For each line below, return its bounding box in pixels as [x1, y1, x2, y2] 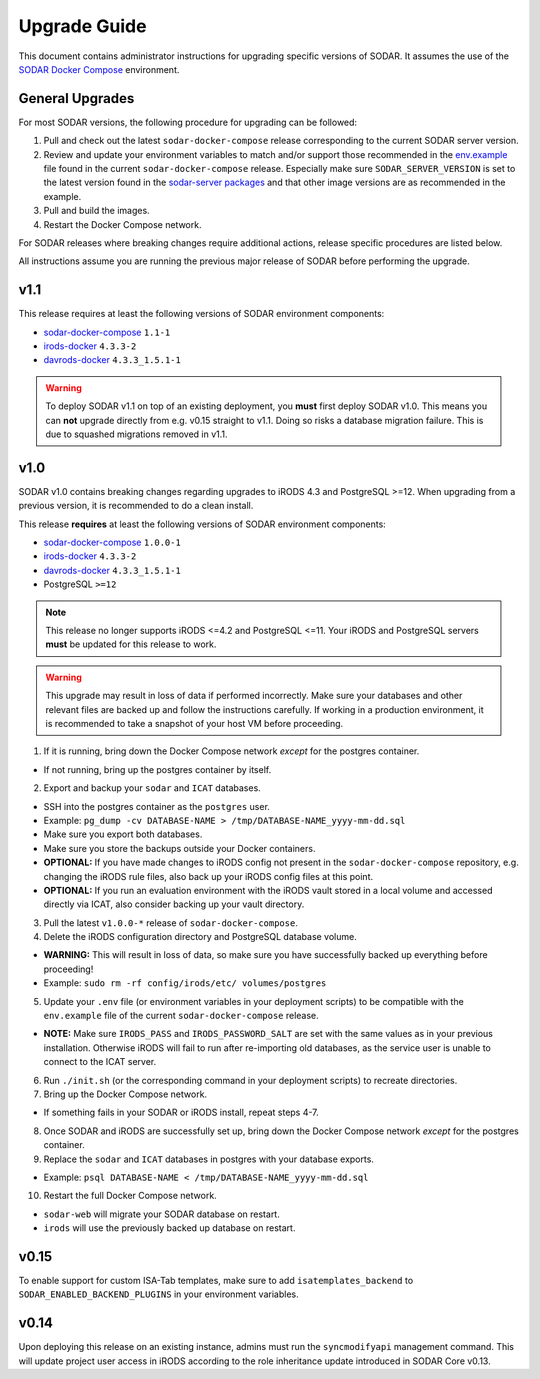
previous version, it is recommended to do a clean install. [18, 500, 254, 512]
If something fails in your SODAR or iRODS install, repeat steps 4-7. [43, 1106, 319, 1119]
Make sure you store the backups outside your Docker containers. [43, 842, 316, 854]
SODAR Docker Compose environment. [18, 63, 180, 75]
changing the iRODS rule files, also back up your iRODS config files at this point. [43, 870, 374, 882]
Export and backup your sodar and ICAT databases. [43, 782, 262, 794]
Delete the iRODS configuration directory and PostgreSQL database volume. [43, 931, 357, 943]
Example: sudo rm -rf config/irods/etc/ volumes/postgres [43, 977, 327, 989]
